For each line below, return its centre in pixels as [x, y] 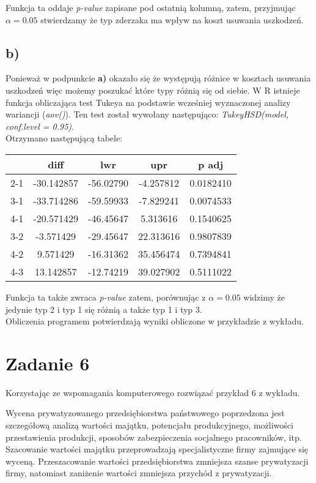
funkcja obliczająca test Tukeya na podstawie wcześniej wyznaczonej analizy [148, 102]
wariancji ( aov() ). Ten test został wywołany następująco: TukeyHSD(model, [147, 114]
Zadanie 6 [48, 363]
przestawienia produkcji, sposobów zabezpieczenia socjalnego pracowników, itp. [154, 437]
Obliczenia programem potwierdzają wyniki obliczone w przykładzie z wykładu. [155, 321]
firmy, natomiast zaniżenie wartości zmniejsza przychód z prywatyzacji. [139, 473]
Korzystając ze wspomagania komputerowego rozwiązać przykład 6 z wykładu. [153, 392]
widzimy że [264, 297]
